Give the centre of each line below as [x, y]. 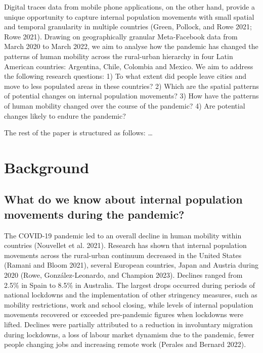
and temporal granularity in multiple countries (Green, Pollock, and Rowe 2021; [128, 27]
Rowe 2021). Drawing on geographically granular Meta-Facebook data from [121, 36]
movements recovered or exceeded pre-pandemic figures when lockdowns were [124, 314]
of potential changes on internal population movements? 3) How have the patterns [131, 96]
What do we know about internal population [123, 199]
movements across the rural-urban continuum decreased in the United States [123, 255]
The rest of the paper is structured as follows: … [78, 133]
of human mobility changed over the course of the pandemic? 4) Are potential [125, 105]
